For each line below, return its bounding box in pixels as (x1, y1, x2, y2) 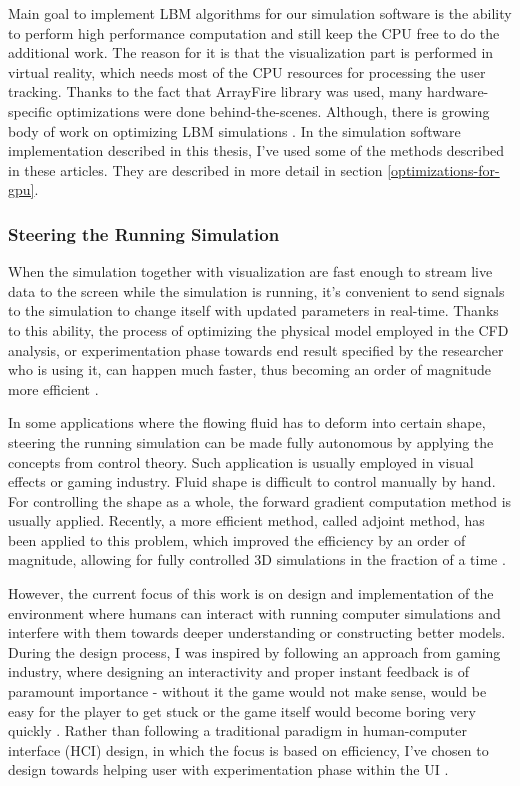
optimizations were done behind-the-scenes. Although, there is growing (56, 100, 490, 121)
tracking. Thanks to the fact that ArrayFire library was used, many (8, 81, 423, 102)
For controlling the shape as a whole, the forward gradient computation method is (8, 490, 512, 511)
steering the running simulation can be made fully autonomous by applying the (8, 431, 494, 452)
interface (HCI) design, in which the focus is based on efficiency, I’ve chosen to (8, 739, 489, 760)
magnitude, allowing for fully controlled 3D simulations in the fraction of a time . (8, 549, 506, 570)
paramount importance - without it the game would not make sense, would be (8, 681, 487, 702)
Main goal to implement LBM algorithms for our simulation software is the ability (8, 3, 512, 23)
